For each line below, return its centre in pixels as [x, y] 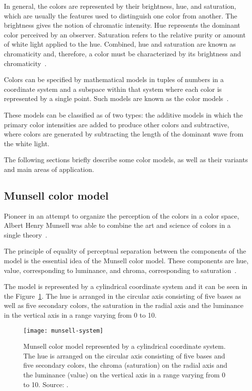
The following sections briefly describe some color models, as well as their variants [126, 160]
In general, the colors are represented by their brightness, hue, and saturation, [120, 6]
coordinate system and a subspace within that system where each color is [113, 89]
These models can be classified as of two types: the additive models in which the [124, 114]
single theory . [26, 234]
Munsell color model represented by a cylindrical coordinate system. [125, 346]
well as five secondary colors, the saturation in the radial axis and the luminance [124, 305]
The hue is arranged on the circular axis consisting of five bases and [124, 355]
